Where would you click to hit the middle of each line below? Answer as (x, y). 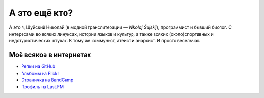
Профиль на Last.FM (42, 87)
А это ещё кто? (41, 13)
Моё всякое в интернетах (50, 55)
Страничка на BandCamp (47, 80)
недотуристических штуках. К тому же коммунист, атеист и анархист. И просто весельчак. (105, 41)
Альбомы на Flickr (40, 73)
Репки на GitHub (38, 66)
